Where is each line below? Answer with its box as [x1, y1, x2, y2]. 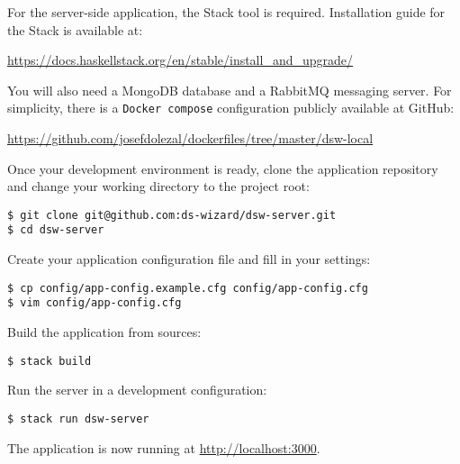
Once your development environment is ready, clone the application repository [7, 159, 438, 177]
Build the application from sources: [7, 323, 202, 341]
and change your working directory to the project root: [7, 177, 310, 196]
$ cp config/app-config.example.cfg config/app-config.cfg [7, 281, 368, 295]
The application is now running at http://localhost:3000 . [7, 438, 320, 457]
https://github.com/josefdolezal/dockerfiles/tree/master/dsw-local [7, 129, 374, 148]
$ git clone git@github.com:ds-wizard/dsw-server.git [7, 208, 337, 222]
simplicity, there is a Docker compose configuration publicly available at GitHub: [7, 98, 455, 117]
